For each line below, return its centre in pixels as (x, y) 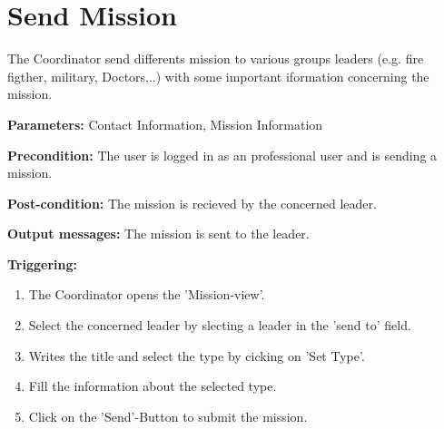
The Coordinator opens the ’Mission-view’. (147, 294)
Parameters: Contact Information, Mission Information (165, 124)
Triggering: (42, 263)
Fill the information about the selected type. (153, 386)
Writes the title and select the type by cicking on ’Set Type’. (197, 355)
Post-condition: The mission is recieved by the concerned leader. (192, 203)
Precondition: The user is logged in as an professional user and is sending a (222, 155)
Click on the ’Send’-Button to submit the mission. (168, 416)
